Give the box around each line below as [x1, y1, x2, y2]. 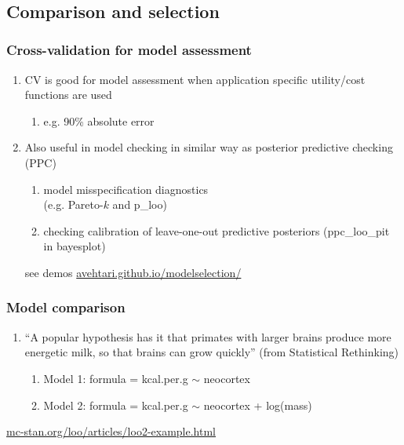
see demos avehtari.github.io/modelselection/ [24, 264, 242, 280]
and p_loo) [112, 196, 167, 213]
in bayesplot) [43, 238, 106, 254]
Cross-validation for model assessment [6, 40, 252, 60]
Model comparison [6, 297, 126, 317]
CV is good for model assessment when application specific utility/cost [24, 71, 366, 87]
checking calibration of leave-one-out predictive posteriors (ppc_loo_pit [43, 222, 390, 239]
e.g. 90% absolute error [43, 112, 155, 129]
